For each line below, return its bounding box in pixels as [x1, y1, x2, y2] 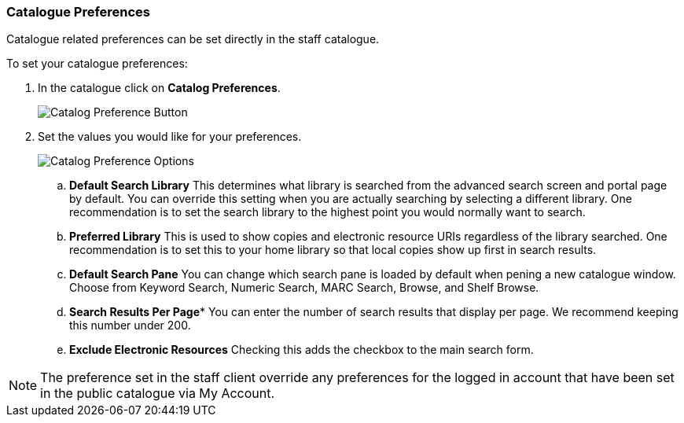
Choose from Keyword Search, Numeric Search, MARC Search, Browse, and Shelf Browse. [69, 281, 539, 295]
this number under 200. [69, 318, 191, 333]
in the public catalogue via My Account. [40, 385, 275, 402]
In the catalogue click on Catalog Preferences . [38, 81, 281, 95]
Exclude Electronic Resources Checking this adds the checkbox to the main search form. [69, 343, 534, 357]
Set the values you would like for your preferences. [38, 130, 302, 144]
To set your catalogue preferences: [6, 57, 188, 71]
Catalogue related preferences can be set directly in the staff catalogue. [6, 32, 380, 46]
